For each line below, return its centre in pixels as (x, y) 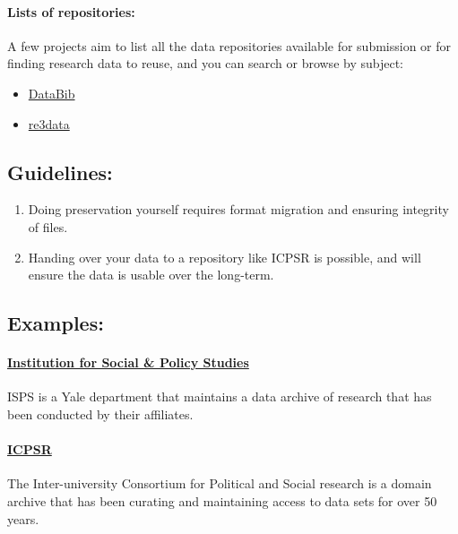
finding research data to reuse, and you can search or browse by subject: (205, 63)
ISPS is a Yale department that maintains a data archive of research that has (220, 396)
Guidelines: (60, 172)
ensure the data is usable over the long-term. (151, 275)
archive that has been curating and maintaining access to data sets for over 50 (222, 500)
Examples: (56, 323)
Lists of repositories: (71, 11)
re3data (49, 123)
